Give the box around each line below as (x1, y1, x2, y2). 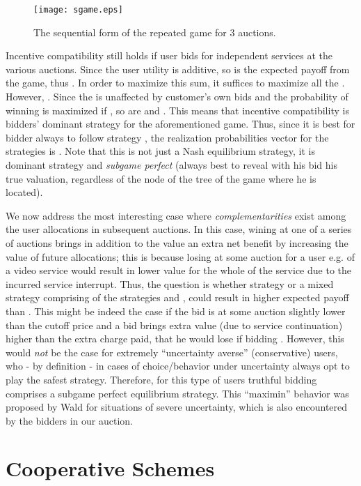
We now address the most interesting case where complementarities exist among (6, 208, 346, 222)
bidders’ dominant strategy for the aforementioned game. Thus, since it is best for (6, 116, 355, 131)
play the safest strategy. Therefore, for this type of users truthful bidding (6, 372, 317, 386)
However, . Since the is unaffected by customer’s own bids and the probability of (6, 89, 348, 104)
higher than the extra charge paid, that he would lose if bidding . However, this (6, 331, 344, 346)
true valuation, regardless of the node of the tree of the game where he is (6, 171, 316, 185)
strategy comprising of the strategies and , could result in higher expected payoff (6, 290, 349, 305)
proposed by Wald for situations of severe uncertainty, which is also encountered (6, 400, 348, 414)
